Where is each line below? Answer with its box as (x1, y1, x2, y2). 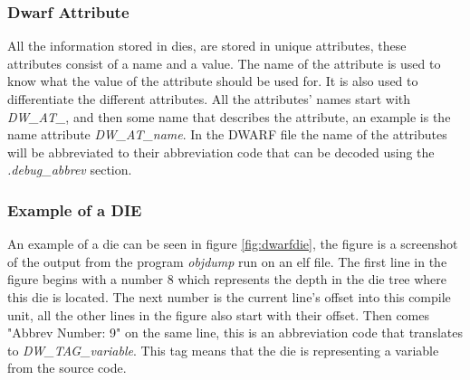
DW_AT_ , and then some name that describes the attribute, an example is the (7, 107, 451, 126)
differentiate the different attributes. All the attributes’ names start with (7, 90, 411, 108)
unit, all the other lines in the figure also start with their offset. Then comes (7, 305, 430, 324)
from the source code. (7, 358, 127, 377)
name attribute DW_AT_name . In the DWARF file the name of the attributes (7, 125, 447, 144)
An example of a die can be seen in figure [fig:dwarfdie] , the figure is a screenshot (7, 234, 458, 253)
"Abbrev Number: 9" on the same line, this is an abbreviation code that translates (7, 323, 463, 342)
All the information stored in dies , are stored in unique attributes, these (7, 36, 407, 55)
